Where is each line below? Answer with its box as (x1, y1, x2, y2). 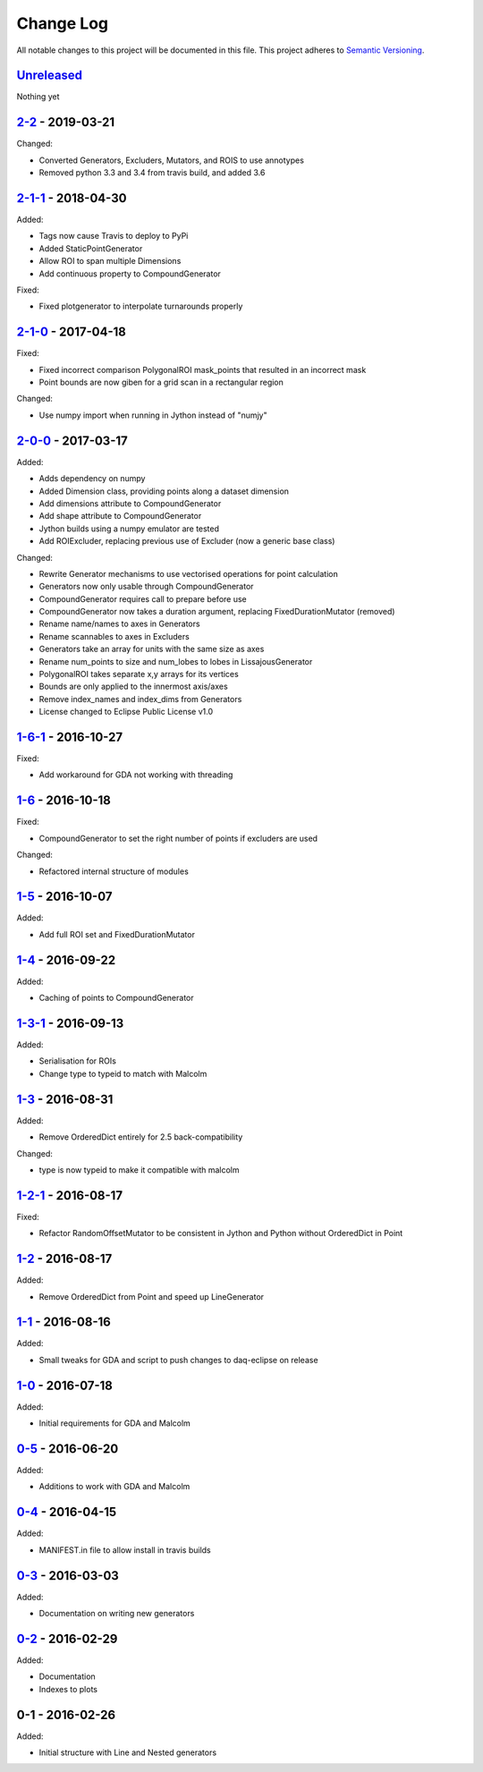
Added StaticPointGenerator (38, 242, 143, 254)
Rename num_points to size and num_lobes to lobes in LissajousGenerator (38, 656, 313, 666)
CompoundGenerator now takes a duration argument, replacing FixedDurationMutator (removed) (38, 606, 395, 617)
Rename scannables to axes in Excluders (38, 631, 190, 641)
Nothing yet (16, 91, 60, 102)
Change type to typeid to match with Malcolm (38, 1068, 208, 1079)
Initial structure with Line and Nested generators (38, 1747, 217, 1758)
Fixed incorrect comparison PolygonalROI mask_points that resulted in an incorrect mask (38, 364, 367, 375)
